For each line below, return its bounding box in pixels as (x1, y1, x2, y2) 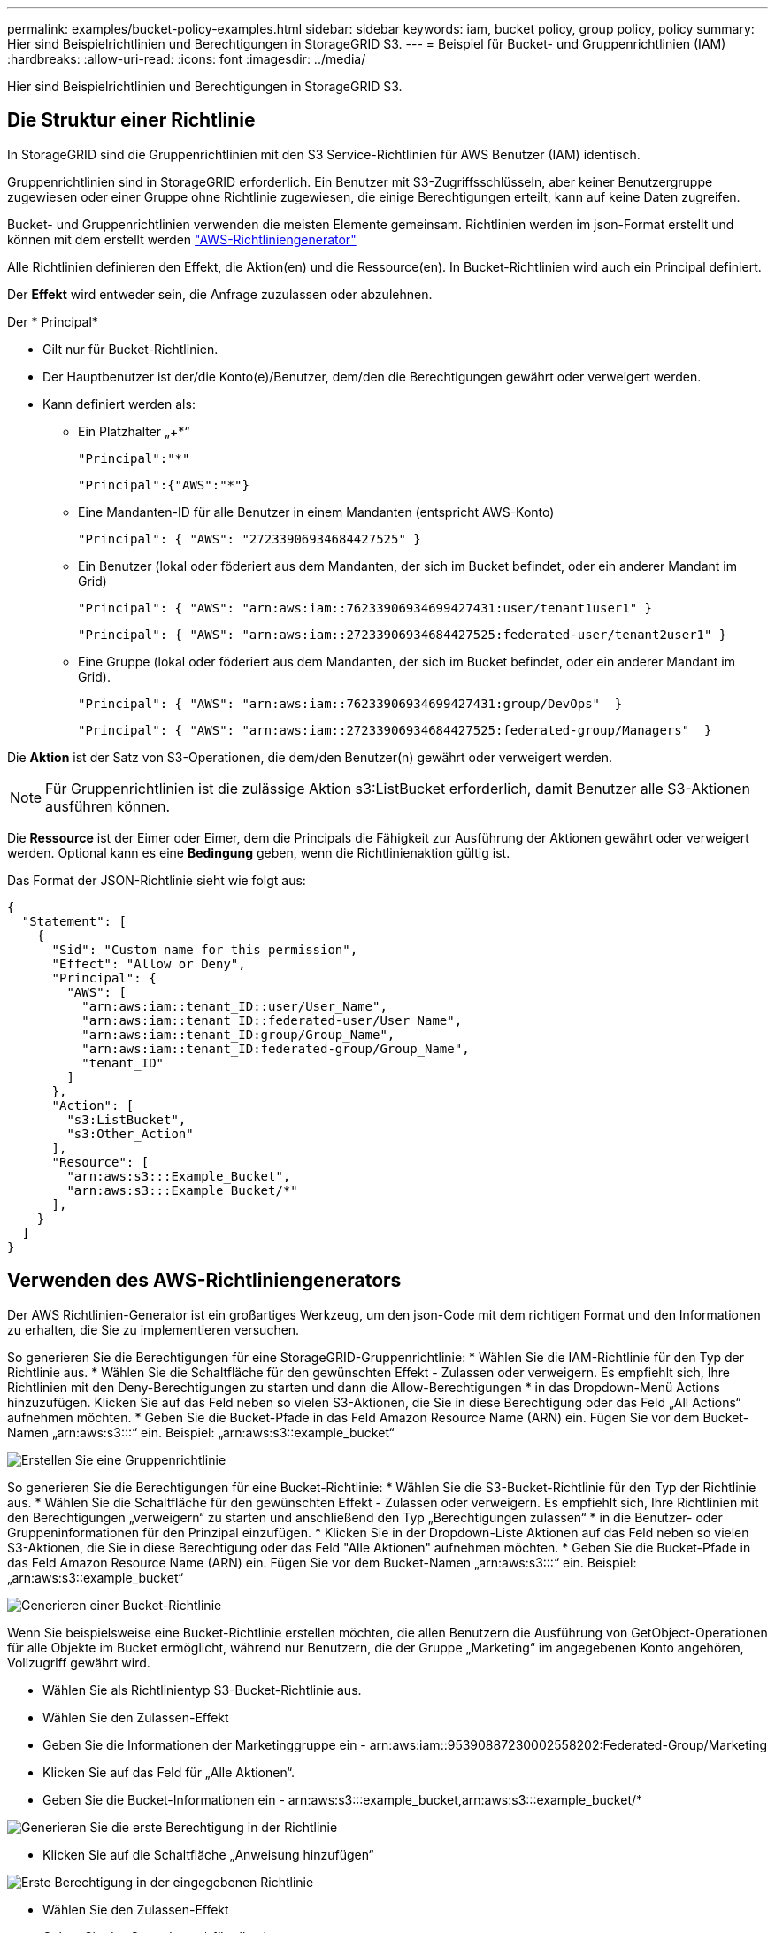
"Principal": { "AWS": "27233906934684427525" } (78, 531, 421, 546)
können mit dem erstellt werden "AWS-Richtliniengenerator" (7, 231, 357, 247)
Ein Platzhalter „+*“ (78, 423, 190, 439)
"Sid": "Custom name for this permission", (51, 942, 358, 957)
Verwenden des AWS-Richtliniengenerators (7, 1269, 402, 1292)
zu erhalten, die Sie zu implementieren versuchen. (7, 1321, 300, 1337)
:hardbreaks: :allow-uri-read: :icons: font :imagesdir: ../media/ (7, 51, 366, 66)
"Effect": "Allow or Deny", (51, 956, 246, 971)
